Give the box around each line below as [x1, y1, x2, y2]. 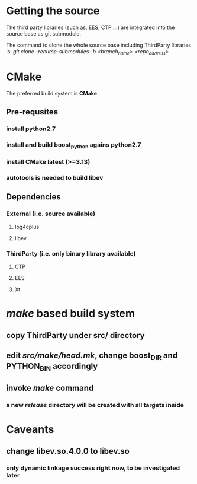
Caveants [6, 422, 54, 436]
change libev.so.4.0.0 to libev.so [6, 446, 130, 456]
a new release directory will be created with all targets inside [6, 400, 185, 409]
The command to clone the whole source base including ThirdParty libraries [6, 42, 191, 49]
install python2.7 [6, 125, 56, 133]
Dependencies [6, 192, 61, 202]
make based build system [6, 307, 135, 320]
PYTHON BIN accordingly [6, 361, 98, 373]
